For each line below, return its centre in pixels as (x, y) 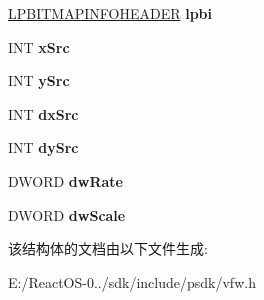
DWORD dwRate (65, 180)
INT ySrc (39, 80)
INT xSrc (39, 46)
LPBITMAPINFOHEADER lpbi (110, 13)
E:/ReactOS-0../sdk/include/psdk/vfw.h (132, 281)
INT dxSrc (43, 113)
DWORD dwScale (67, 214)
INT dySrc (43, 147)
